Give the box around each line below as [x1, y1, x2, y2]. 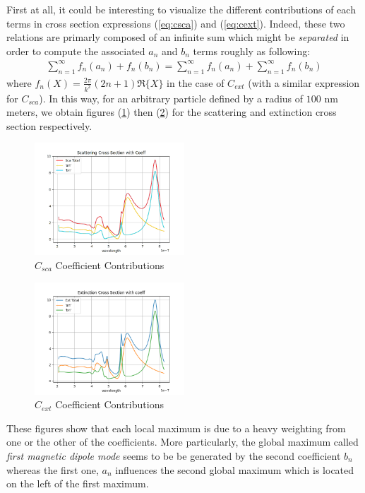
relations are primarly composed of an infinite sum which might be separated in [6, 30, 349, 44]
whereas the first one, [6, 462, 99, 477]
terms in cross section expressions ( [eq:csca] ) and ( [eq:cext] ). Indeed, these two [6, 16, 345, 30]
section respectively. [6, 118, 92, 133]
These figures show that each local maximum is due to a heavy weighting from [6, 420, 346, 435]
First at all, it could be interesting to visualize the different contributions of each [6, 2, 356, 16]
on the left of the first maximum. [6, 476, 149, 491]
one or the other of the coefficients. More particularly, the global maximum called [6, 434, 359, 449]
